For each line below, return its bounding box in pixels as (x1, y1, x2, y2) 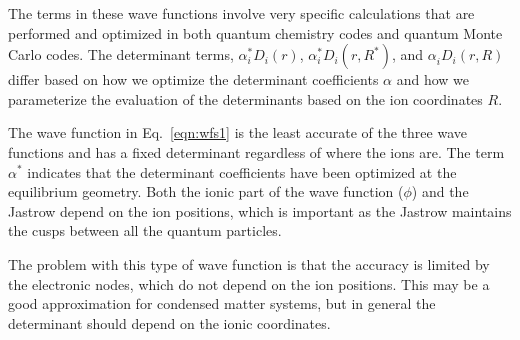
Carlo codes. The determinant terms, (8, 44, 234, 65)
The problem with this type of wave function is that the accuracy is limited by (8, 253, 490, 274)
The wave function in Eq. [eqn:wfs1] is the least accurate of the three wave (8, 122, 467, 143)
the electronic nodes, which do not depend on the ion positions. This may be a (8, 273, 490, 294)
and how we (396, 69, 470, 90)
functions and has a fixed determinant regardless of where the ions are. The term (8, 141, 505, 162)
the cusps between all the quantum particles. (8, 220, 282, 241)
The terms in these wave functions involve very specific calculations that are (8, 3, 475, 23)
